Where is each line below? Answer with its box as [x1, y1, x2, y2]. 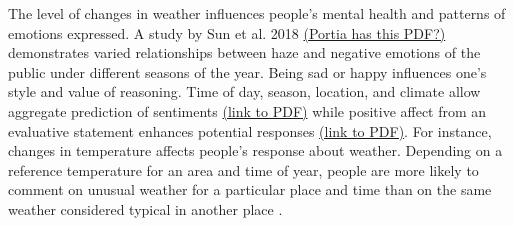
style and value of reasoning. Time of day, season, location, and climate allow [8, 81, 481, 102]
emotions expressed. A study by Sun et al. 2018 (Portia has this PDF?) [8, 22, 446, 43]
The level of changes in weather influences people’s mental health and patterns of [8, 3, 506, 23]
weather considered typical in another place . [8, 198, 283, 219]
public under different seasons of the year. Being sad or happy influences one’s [8, 61, 487, 82]
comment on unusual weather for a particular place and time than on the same [8, 179, 492, 200]
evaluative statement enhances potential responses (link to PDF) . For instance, [8, 120, 492, 141]
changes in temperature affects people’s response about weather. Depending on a [8, 140, 503, 161]
